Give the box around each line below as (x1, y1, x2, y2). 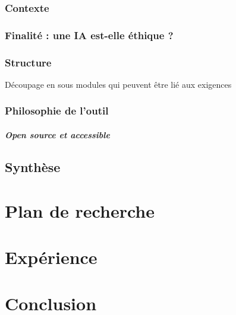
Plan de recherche (5, 198, 155, 222)
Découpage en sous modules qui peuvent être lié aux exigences (5, 78, 232, 90)
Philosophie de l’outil (5, 103, 109, 118)
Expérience (5, 244, 97, 269)
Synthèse (5, 157, 61, 176)
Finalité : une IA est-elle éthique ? (5, 27, 174, 42)
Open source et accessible (5, 128, 110, 141)
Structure (5, 55, 52, 69)
